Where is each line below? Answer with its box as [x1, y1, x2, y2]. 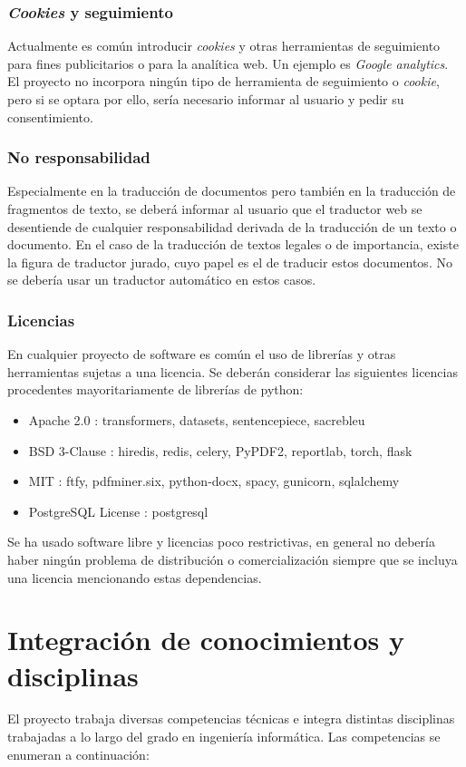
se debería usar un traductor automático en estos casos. [7, 270, 316, 289]
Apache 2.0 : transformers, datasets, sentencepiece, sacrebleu [28, 410, 365, 429]
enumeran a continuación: [7, 744, 150, 763]
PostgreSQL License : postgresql [28, 501, 209, 520]
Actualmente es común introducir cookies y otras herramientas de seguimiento [7, 36, 441, 55]
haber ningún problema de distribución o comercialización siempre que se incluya [7, 549, 458, 568]
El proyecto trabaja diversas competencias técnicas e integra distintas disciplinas [7, 709, 455, 728]
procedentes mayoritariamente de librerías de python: [7, 380, 304, 399]
